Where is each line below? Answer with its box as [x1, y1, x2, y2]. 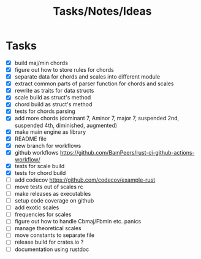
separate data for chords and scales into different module [14, 73, 161, 80]
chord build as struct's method [14, 101, 93, 108]
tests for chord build [14, 169, 66, 176]
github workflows [14, 149, 59, 156]
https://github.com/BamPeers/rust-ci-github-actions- [59, 149, 195, 156]
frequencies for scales [14, 211, 72, 218]
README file [14, 135, 47, 142]
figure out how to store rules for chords [14, 66, 114, 73]
